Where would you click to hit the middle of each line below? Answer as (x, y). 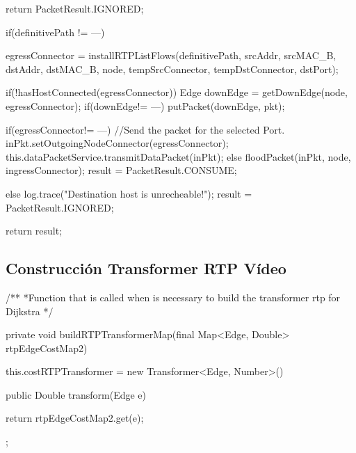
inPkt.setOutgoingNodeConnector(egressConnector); (117, 143)
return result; (34, 231)
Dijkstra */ (30, 311)
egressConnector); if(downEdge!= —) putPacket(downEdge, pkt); (145, 105)
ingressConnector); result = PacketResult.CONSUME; (121, 170)
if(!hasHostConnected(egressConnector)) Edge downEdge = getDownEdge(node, (177, 92)
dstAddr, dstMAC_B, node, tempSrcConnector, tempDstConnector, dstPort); (172, 69)
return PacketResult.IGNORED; (75, 8)
